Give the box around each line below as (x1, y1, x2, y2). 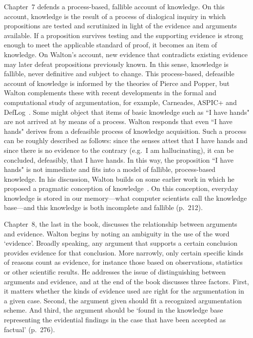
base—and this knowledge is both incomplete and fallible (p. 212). (4, 202, 203, 212)
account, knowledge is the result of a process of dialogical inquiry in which (4, 11, 226, 21)
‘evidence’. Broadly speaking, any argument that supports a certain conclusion (4, 238, 238, 248)
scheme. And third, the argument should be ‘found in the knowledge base (4, 305, 223, 315)
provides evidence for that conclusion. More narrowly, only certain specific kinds (4, 247, 243, 257)
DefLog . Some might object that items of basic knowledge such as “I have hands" (4, 106, 250, 117)
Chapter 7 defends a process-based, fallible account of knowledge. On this (4, 1, 225, 11)
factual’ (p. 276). (4, 324, 55, 334)
